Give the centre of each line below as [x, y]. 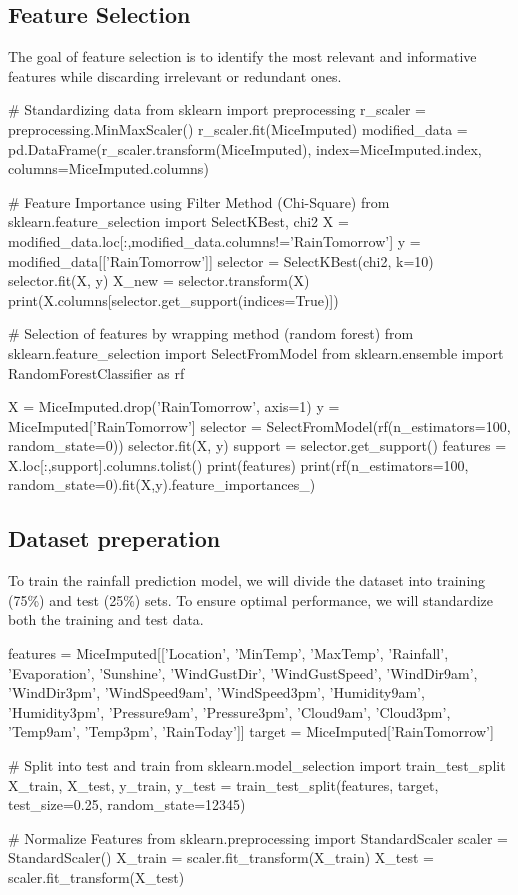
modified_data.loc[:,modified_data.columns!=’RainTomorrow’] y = [214, 240]
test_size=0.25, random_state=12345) [127, 804]
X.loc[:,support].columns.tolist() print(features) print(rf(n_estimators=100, [238, 464]
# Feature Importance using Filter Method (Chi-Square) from [199, 201]
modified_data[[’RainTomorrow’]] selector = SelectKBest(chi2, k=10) [221, 260]
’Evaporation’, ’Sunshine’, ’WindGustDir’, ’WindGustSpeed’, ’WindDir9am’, [243, 672]
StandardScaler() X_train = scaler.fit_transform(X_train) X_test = [221, 857]
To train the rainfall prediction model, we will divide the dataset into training [247, 580]
